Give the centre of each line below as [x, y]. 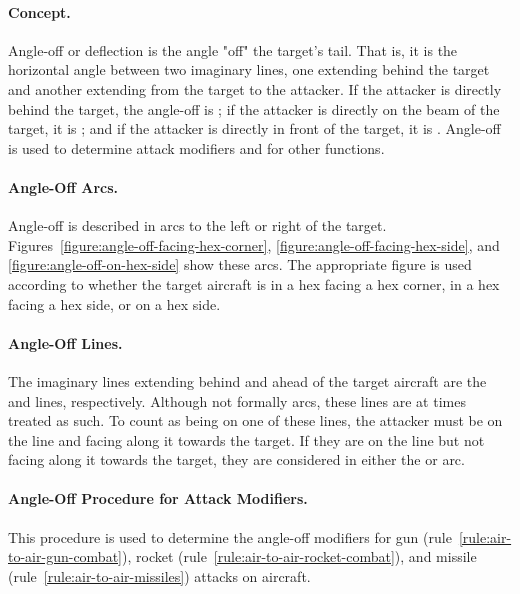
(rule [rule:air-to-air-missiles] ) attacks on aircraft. [159, 575]
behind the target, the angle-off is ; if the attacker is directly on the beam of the [254, 108]
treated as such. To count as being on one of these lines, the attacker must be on [255, 420]
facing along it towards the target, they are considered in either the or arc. [236, 459]
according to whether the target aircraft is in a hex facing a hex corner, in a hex [254, 283]
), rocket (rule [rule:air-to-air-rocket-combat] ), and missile [299, 556]
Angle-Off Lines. [65, 342]
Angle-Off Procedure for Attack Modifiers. [158, 498]
